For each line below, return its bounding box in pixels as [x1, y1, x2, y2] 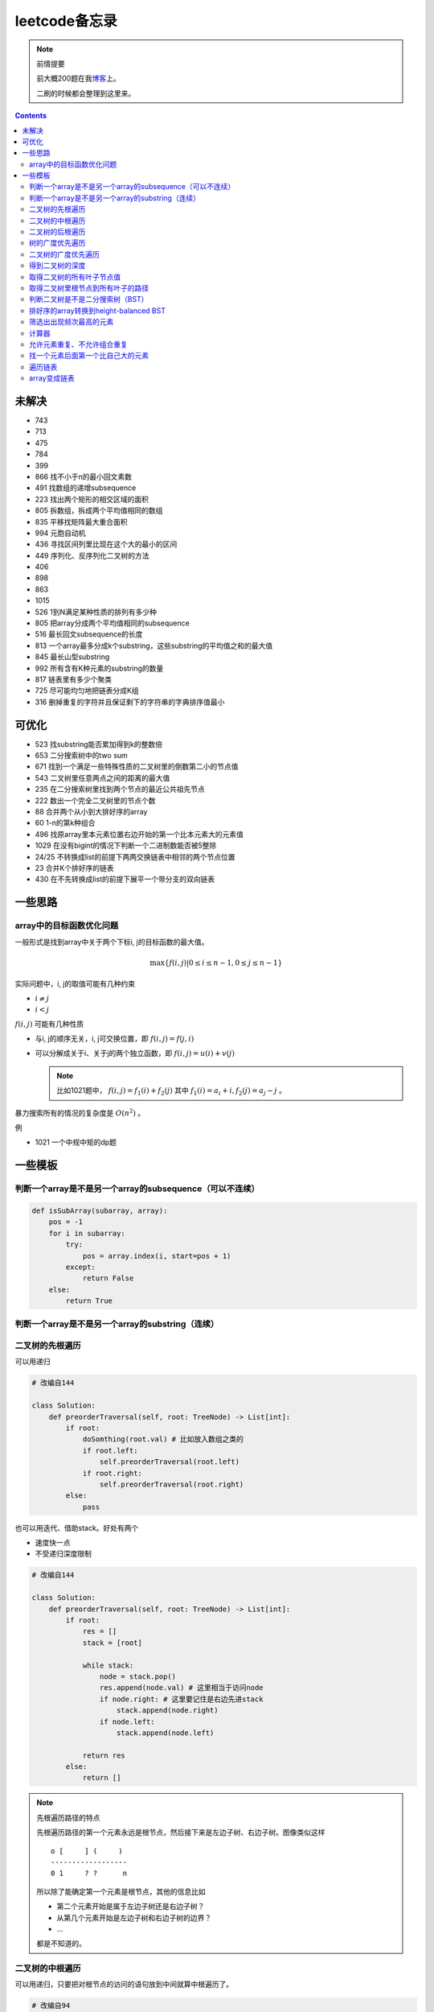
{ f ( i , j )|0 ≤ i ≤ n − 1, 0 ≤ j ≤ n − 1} [164, 958, 283, 967]
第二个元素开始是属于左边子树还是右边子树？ [56, 1902, 205, 1911]
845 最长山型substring [35, 652, 110, 662]
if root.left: [82, 1445, 138, 1455]
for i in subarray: [48, 1228, 126, 1238]
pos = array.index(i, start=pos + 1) [82, 1251, 231, 1260]
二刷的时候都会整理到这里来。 [36, 89, 136, 98]
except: [65, 1262, 96, 1272]
